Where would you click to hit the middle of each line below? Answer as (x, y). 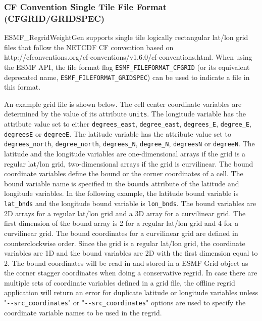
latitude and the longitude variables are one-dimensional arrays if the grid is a (125, 154)
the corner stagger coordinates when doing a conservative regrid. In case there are (131, 273)
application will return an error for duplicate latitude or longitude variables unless (131, 292)
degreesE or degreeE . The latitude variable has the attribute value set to (118, 133)
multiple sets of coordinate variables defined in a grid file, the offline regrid (120, 282)
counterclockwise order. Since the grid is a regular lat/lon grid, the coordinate (125, 243)
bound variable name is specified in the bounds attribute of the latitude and (122, 183)
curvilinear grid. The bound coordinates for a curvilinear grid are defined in (121, 233)
